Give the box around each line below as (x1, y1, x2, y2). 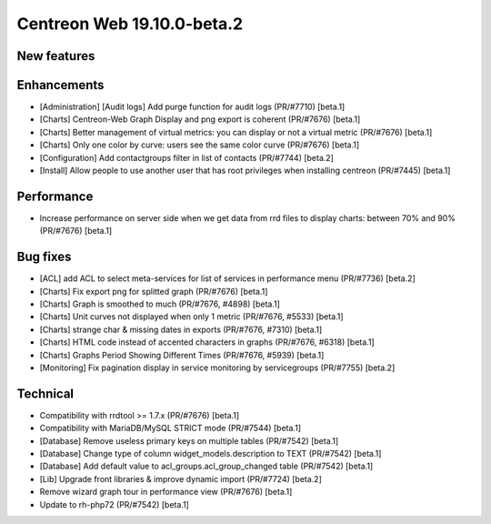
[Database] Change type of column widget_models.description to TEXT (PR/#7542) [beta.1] (39, 448, 382, 459)
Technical (16, 386, 75, 401)
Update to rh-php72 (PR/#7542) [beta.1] (39, 499, 190, 509)
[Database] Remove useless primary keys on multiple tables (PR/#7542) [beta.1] (39, 435, 339, 446)
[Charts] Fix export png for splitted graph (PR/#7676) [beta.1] (39, 286, 268, 297)
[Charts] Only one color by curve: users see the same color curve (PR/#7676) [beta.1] (39, 139, 360, 150)
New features (16, 48, 95, 64)
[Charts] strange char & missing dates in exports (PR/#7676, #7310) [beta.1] (39, 324, 323, 335)
